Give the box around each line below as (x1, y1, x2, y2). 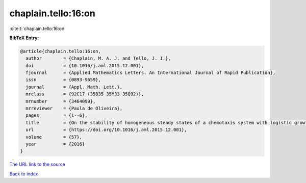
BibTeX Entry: (9, 35, 39, 41)
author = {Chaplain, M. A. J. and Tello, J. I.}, (25, 56, 171, 61)
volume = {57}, (25, 134, 83, 140)
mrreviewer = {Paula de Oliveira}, (25, 106, 122, 112)
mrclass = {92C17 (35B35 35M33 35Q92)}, (25, 91, 144, 97)
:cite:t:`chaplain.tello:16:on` (9, 25, 66, 32)
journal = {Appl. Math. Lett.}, (25, 84, 122, 90)
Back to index (9, 171, 38, 177)
